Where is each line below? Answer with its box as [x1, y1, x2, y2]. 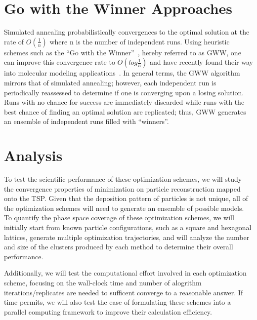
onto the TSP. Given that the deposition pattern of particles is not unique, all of [4, 193, 248, 203]
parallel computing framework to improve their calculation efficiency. [4, 306, 212, 317]
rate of [4, 36, 24, 46]
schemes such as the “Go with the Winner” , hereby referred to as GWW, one [4, 47, 241, 57]
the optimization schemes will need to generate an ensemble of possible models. [4, 202, 244, 213]
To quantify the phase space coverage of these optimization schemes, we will [4, 212, 234, 223]
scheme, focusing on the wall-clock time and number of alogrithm [4, 277, 202, 287]
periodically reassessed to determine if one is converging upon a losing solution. [4, 87, 244, 97]
